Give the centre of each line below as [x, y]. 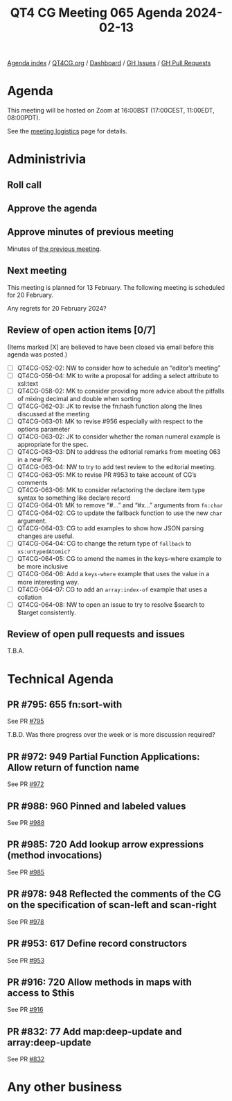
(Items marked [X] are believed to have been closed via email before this [111, 347]
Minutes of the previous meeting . [54, 249]
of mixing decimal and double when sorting [79, 398]
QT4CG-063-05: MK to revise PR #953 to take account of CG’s [107, 475]
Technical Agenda [61, 679]
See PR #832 [26, 1059]
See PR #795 [26, 721]
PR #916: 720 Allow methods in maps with [100, 982]
